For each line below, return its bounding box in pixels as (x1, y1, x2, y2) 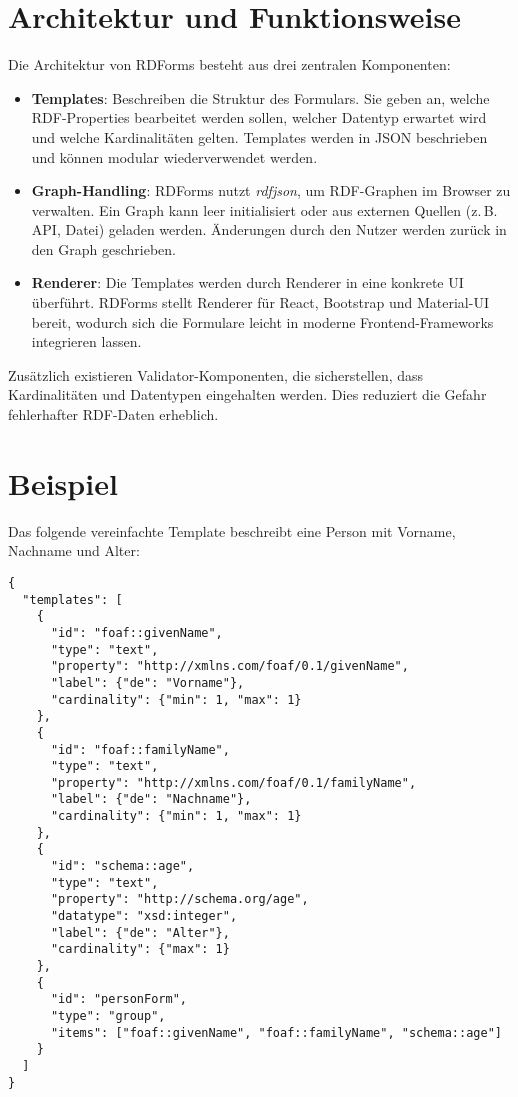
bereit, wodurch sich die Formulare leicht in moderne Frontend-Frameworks (31, 311, 494, 332)
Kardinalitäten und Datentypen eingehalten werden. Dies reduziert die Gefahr (8, 384, 487, 405)
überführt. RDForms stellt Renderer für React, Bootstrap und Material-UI (31, 292, 489, 313)
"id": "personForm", (50, 992, 187, 1007)
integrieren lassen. (31, 331, 142, 352)
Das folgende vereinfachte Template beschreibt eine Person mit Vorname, (8, 520, 456, 541)
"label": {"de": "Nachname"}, (50, 792, 252, 807)
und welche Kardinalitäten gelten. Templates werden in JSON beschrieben (31, 126, 488, 147)
